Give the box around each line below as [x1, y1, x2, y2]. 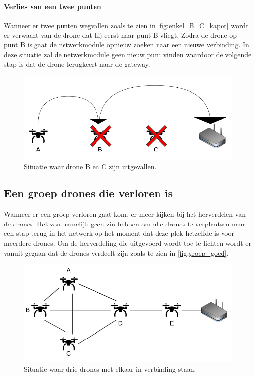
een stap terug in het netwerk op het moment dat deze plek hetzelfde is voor [4, 228, 235, 238]
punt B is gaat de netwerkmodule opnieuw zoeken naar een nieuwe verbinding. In [4, 39, 249, 49]
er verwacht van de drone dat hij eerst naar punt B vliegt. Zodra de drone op [4, 30, 237, 40]
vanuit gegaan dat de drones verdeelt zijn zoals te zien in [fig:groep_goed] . [4, 247, 229, 258]
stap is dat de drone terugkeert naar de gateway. [4, 59, 150, 69]
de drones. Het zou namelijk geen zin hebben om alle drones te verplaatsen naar [4, 218, 246, 228]
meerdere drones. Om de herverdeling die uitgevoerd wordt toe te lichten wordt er [4, 238, 252, 248]
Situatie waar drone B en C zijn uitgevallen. [24, 161, 157, 172]
